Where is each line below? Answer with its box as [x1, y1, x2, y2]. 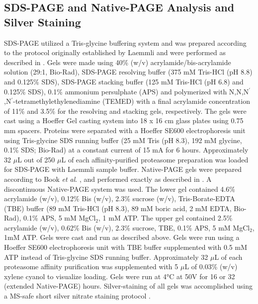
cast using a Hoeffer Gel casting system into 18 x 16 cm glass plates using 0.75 [4, 115, 244, 126]
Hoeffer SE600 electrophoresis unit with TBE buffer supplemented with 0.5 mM [4, 242, 248, 252]
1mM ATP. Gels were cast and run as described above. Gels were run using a [4, 232, 240, 242]
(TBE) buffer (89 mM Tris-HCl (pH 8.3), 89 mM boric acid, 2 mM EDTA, [4, 203, 232, 213]
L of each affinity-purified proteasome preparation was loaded [61, 154, 249, 164]
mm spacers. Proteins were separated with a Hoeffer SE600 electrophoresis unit [4, 125, 246, 135]
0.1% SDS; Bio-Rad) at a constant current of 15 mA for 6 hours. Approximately [4, 145, 249, 155]
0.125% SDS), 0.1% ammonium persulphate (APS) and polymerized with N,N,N [4, 86, 249, 96]
